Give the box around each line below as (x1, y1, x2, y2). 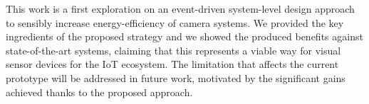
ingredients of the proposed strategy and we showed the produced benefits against (6, 29, 363, 44)
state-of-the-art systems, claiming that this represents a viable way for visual (6, 42, 341, 57)
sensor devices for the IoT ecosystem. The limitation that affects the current (6, 57, 339, 71)
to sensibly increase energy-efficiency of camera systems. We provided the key (6, 15, 344, 30)
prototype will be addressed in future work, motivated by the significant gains (6, 70, 345, 85)
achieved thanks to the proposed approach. (6, 84, 193, 99)
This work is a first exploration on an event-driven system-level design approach (6, 1, 355, 16)
